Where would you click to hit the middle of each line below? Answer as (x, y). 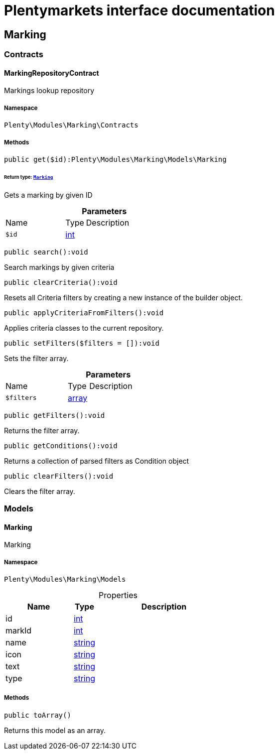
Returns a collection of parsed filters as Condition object (97, 461)
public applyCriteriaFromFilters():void (84, 313)
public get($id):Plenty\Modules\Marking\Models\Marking (115, 159)
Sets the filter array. (36, 358)
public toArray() (38, 715)
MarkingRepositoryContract (52, 73)
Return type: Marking (29, 177)
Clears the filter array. (40, 491)
